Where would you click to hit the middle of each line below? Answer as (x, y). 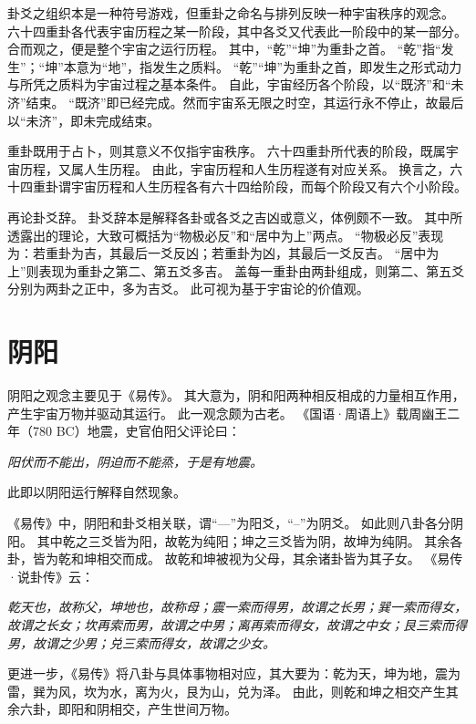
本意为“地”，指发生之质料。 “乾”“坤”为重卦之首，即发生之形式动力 (263, 66)
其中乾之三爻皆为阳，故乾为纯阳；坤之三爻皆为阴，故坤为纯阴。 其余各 (250, 540)
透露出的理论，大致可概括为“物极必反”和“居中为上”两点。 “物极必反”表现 (226, 235)
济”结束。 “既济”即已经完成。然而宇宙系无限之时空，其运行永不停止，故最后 (236, 102)
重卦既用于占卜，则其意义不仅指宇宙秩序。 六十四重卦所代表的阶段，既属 (227, 151)
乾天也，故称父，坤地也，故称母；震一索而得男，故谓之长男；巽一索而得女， (237, 607)
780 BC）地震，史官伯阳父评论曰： (136, 431)
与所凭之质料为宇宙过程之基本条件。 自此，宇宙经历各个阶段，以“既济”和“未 (236, 84)
